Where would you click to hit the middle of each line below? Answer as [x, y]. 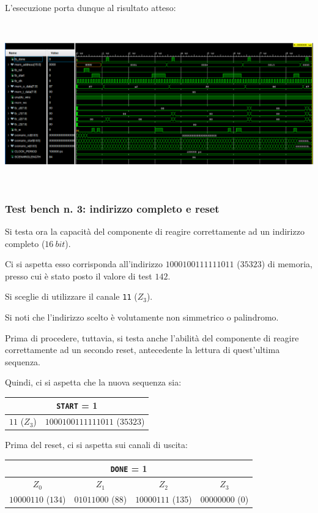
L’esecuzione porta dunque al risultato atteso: [91, 7]
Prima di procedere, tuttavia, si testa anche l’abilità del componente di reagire [152, 337]
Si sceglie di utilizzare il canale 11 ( [71, 296]
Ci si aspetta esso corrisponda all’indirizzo [84, 264]
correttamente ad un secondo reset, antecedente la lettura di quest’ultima [142, 350]
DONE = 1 [129, 468]
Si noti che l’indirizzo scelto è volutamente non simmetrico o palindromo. [142, 317]
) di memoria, [287, 264]
